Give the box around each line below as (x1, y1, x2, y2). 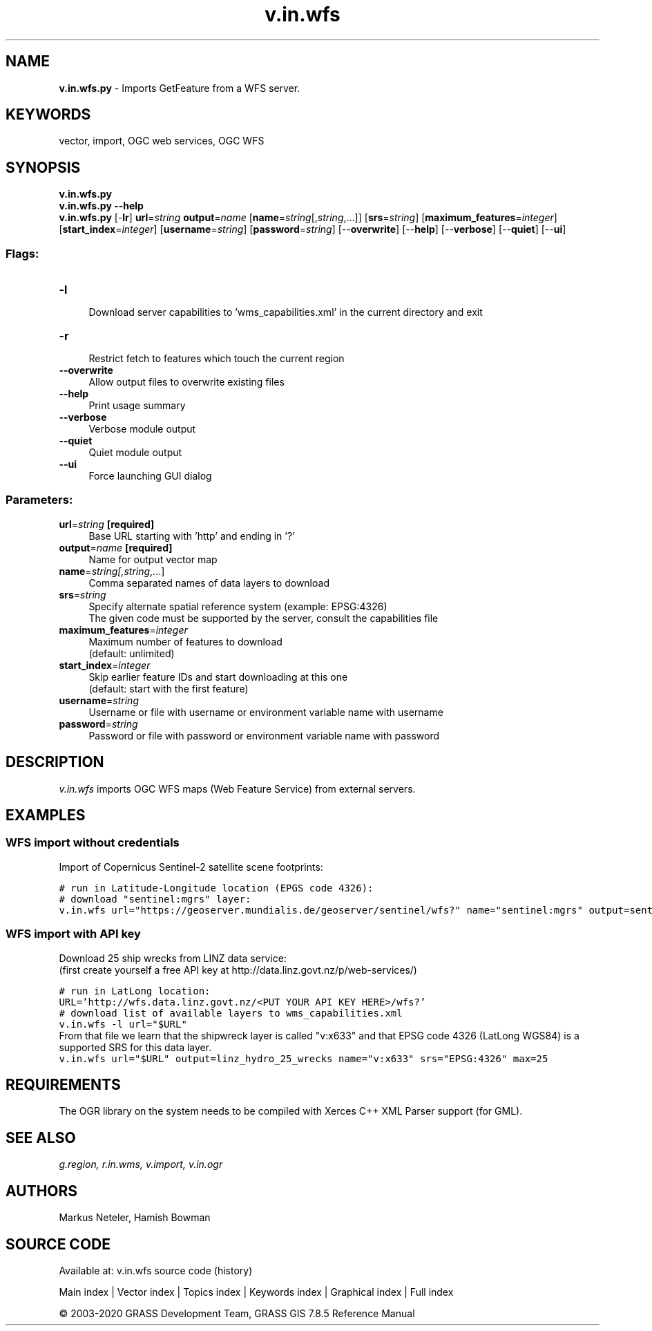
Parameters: (6, 493, 73, 507)
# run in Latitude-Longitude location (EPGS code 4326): (59, 882, 374, 894)
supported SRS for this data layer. (59, 1041, 212, 1053)
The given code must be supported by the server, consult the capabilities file (88, 612, 439, 624)
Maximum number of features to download (88, 635, 282, 648)
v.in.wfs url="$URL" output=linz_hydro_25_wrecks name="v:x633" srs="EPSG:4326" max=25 (59, 1052, 548, 1064)
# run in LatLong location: (59, 985, 211, 997)
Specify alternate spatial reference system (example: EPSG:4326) (88, 600, 387, 612)
